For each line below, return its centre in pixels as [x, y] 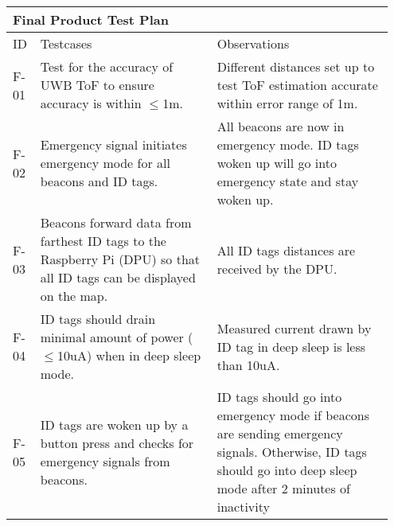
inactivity [243, 507]
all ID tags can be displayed [118, 277]
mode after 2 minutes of [283, 488]
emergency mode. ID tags [288, 144]
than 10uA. [248, 364]
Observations [253, 43]
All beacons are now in [281, 126]
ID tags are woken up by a [114, 424]
